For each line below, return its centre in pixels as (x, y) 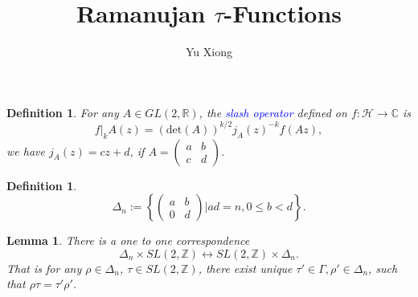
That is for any (44, 268)
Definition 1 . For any (63, 112)
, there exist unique (245, 268)
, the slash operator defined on (273, 112)
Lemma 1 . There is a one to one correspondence (128, 240)
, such (383, 268)
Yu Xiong (209, 52)
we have (26, 151)
